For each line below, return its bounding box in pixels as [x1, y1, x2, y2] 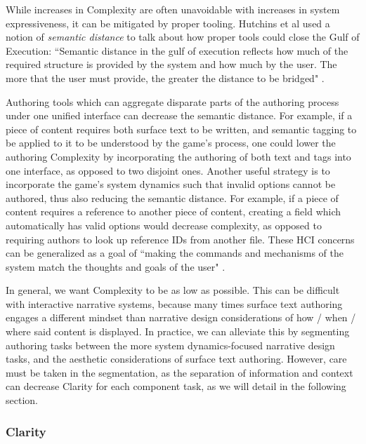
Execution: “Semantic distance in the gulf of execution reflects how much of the [6, 43, 348, 58]
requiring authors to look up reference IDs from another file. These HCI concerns [6, 231, 355, 246]
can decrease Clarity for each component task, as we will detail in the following [6, 379, 346, 393]
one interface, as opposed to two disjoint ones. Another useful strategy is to [6, 163, 330, 177]
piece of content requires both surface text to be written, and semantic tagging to [6, 121, 357, 136]
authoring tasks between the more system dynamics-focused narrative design [6, 337, 335, 352]
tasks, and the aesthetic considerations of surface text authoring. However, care [6, 351, 347, 366]
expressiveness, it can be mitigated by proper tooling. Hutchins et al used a [6, 15, 330, 30]
